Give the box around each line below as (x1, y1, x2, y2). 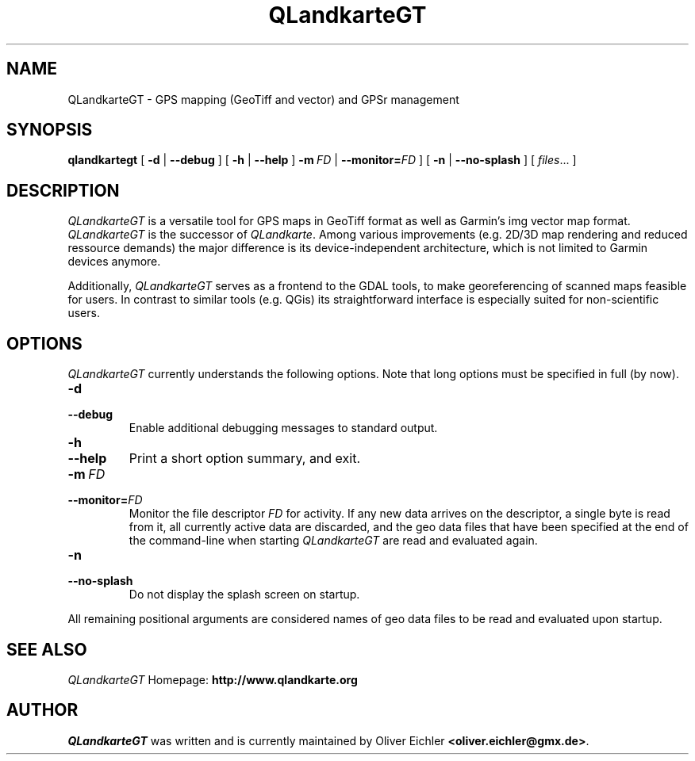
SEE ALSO (6, 639, 87, 660)
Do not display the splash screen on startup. (129, 587, 360, 602)
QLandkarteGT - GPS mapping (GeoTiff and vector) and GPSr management (67, 92, 459, 106)
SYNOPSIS (6, 120, 93, 140)
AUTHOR (6, 700, 79, 721)
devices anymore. (67, 254, 161, 269)
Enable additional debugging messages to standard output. (129, 421, 438, 435)
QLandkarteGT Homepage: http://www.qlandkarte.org (67, 672, 358, 686)
